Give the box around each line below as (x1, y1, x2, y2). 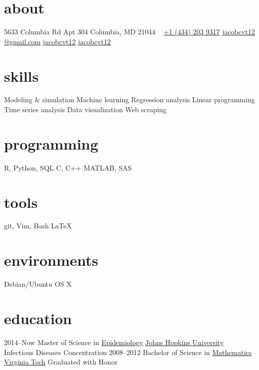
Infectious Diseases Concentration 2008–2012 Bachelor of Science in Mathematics (4, 347, 252, 357)
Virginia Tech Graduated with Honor (4, 357, 118, 367)
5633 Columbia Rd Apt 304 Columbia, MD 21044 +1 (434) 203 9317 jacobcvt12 (4, 26, 255, 37)
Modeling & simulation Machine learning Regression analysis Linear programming (4, 94, 255, 105)
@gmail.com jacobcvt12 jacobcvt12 (4, 36, 111, 46)
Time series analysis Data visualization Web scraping (4, 104, 167, 115)
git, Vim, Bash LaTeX (4, 220, 72, 231)
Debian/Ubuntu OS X (4, 279, 72, 289)
